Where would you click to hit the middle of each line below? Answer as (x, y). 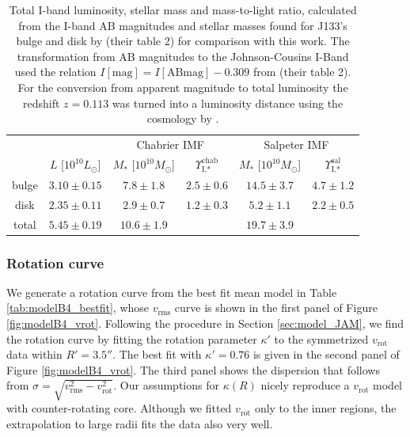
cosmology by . (183, 118)
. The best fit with (157, 354)
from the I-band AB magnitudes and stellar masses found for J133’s (183, 25)
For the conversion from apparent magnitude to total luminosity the (183, 87)
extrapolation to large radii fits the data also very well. (140, 423)
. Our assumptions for (166, 385)
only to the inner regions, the (325, 408)
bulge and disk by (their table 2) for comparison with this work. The (183, 41)
